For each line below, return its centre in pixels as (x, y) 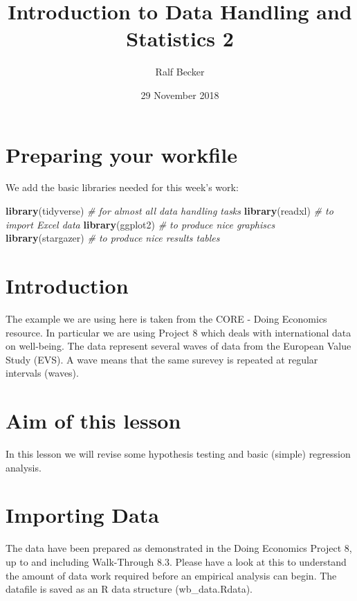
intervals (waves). (42, 373)
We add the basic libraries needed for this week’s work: (122, 187)
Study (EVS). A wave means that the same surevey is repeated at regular (162, 359)
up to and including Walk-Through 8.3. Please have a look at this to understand (176, 561)
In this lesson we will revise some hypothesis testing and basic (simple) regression (178, 454)
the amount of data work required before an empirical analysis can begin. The (171, 575)
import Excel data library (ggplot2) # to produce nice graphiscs (140, 224)
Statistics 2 (180, 38)
